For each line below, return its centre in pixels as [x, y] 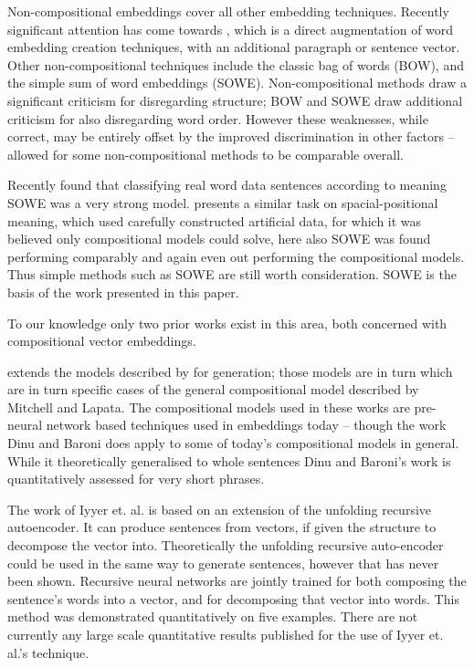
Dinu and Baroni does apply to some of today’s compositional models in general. [233, 443]
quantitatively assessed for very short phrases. [136, 479]
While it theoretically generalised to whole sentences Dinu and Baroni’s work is [229, 460]
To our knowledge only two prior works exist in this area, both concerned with [227, 323]
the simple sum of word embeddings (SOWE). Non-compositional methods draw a [237, 83]
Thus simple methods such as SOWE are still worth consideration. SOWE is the [232, 274]
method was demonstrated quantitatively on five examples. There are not [213, 616]
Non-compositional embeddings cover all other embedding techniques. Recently [228, 11]
